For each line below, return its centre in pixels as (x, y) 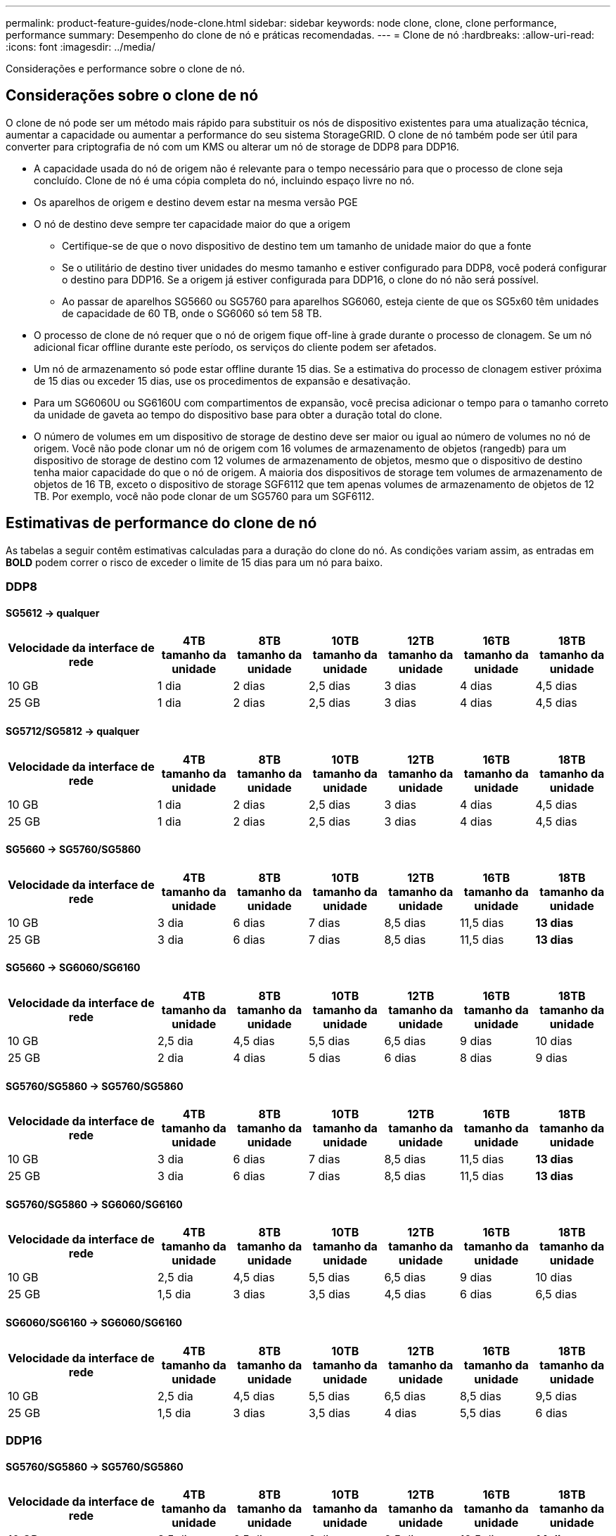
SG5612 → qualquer (53, 613)
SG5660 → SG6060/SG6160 (73, 968)
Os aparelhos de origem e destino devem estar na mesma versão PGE (196, 202)
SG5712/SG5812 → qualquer (73, 731)
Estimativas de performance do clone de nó (161, 523)
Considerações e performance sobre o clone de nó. (126, 69)
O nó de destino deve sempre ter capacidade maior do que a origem (192, 224)
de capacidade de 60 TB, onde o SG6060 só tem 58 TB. (192, 313)
